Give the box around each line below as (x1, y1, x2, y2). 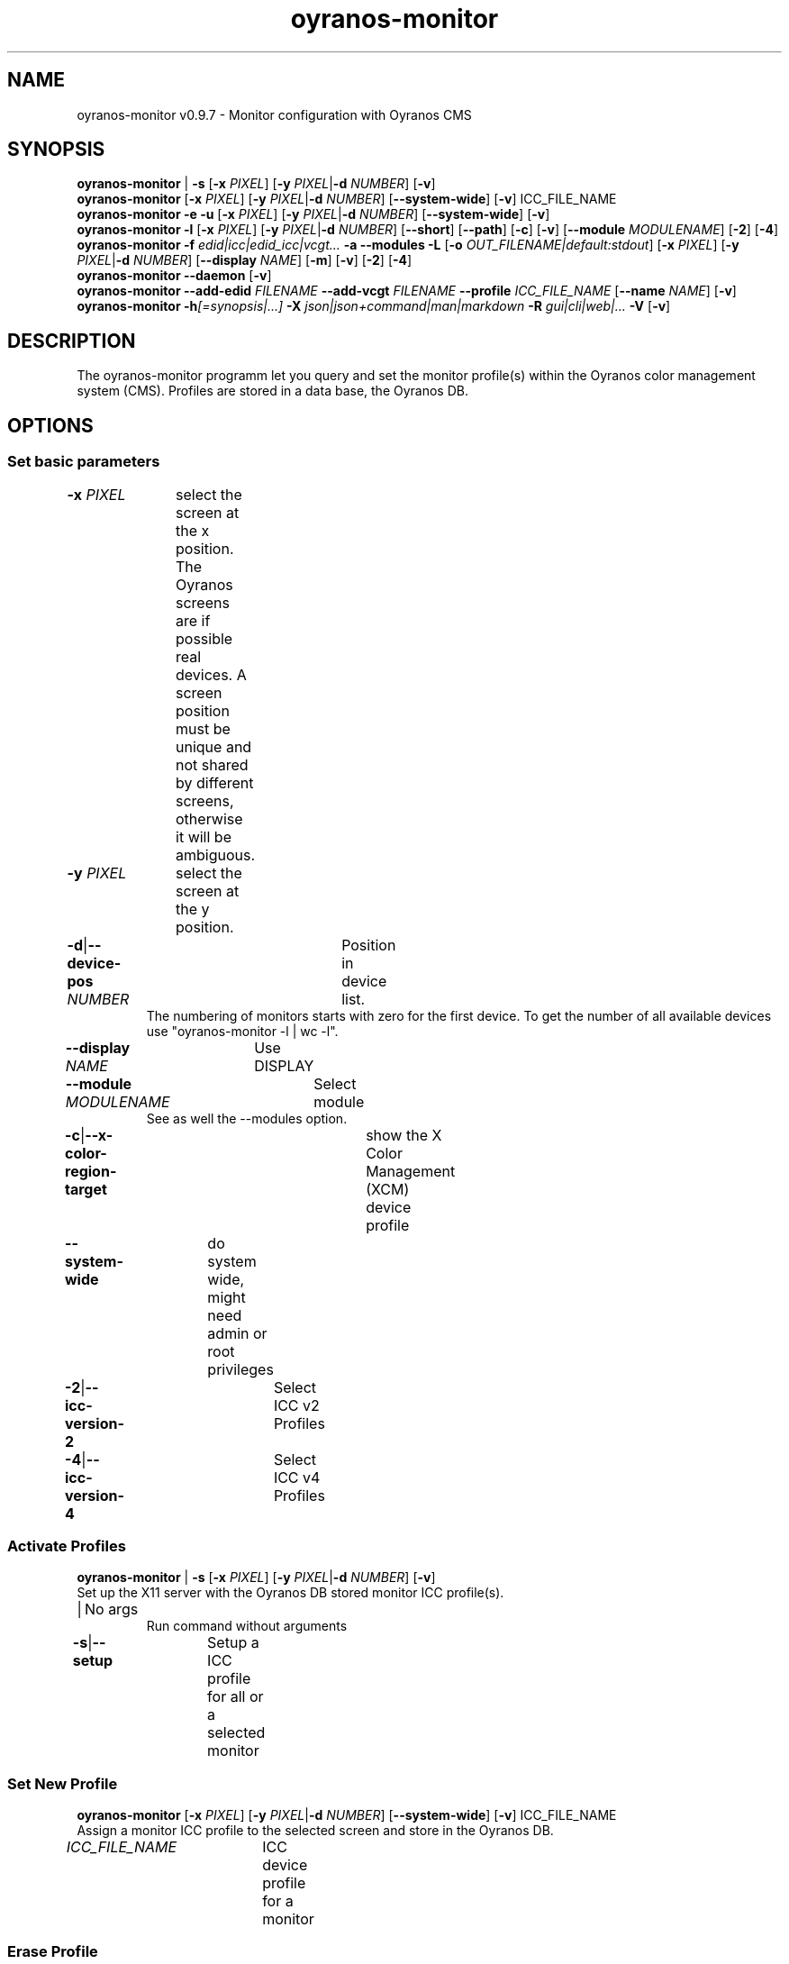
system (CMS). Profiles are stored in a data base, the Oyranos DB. (77, 383, 468, 399)
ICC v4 (273, 1468, 321, 1487)
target (65, 1179, 107, 1198)
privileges (207, 1359, 274, 1378)
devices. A (176, 665, 247, 684)
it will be (176, 827, 231, 846)
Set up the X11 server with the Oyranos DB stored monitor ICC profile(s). (77, 1585, 504, 1601)
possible (176, 629, 233, 648)
